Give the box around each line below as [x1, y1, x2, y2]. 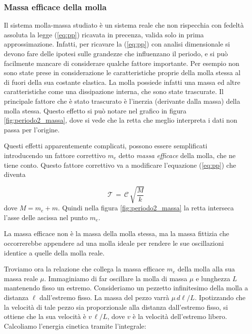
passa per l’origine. [4, 124, 60, 134]
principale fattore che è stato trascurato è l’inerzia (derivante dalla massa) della [4, 95, 240, 106]
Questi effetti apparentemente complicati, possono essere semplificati [4, 141, 207, 151]
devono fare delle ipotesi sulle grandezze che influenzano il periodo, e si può [4, 48, 228, 58]
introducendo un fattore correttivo [4, 150, 106, 160]
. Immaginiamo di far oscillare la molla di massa [44, 273, 188, 283]
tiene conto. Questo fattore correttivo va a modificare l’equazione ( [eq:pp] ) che [4, 159, 236, 170]
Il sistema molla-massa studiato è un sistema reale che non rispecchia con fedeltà [4, 20, 244, 30]
